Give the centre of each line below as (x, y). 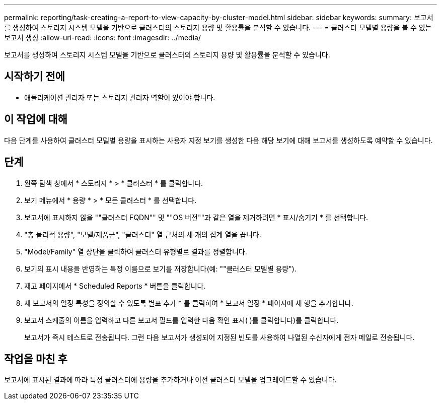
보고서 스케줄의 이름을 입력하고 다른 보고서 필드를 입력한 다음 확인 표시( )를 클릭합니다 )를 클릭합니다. (181, 320)
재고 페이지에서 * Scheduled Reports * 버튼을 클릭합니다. (115, 286)
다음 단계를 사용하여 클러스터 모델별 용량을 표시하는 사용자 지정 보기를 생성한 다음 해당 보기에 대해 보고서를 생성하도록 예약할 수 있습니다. (218, 140)
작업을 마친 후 (36, 359)
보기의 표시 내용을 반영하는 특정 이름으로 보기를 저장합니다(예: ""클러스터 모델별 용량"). (160, 268)
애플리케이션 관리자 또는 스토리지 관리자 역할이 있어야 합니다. (120, 97)
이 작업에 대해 (36, 119)
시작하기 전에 (34, 77)
